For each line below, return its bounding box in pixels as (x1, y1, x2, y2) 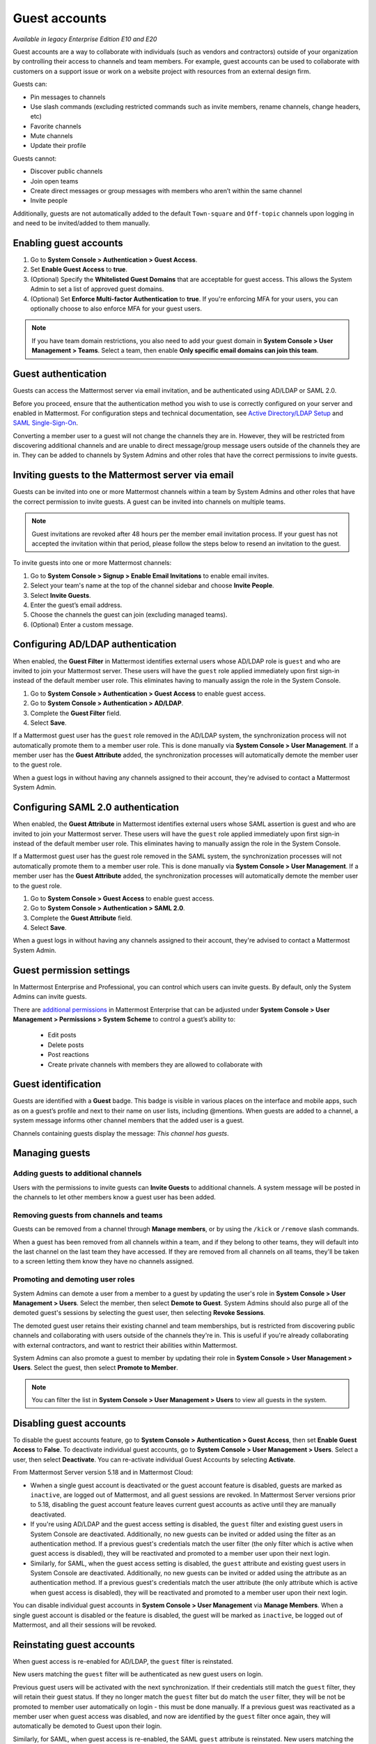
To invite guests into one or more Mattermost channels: (13, 559, 172, 567)
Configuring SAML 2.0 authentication (13, 802, 180, 813)
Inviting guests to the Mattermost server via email (13, 469, 234, 481)
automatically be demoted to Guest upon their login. (13, 1722, 162, 1730)
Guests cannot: (13, 154, 57, 163)
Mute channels (30, 132, 73, 140)
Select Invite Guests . (30, 591, 91, 599)
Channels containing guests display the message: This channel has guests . (13, 1129, 229, 1137)
